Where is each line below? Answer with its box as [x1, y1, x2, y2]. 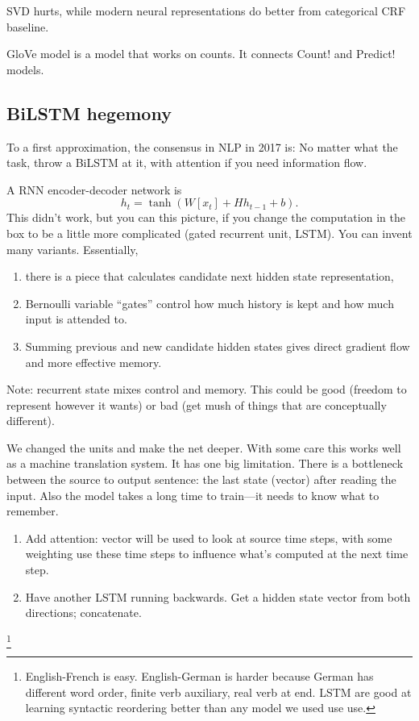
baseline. [6, 18, 49, 35]
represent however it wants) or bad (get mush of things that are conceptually [6, 396, 387, 413]
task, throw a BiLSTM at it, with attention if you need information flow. [6, 154, 367, 171]
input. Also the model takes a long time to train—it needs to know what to [6, 486, 380, 503]
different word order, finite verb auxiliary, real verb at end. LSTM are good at [25, 683, 412, 700]
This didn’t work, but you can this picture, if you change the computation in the [6, 209, 405, 226]
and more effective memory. [25, 353, 162, 370]
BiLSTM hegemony [6, 100, 172, 125]
